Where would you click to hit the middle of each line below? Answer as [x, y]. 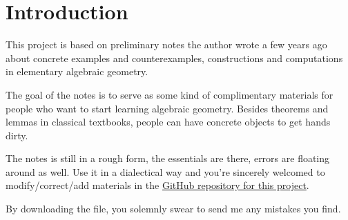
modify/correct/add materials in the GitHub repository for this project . [157, 185]
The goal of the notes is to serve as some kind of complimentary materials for [170, 94]
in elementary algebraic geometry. [77, 71]
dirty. [17, 135]
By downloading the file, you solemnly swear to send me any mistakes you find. [173, 209]
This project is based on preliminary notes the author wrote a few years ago [166, 44]
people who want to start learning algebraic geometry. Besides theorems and [167, 108]
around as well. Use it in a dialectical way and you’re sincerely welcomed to [165, 171]
